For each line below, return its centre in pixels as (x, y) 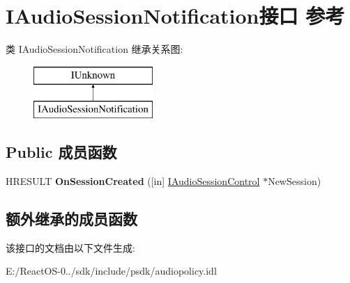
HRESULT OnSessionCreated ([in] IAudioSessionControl (133, 181)
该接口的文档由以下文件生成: (70, 247)
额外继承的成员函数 (71, 219)
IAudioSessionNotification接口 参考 (175, 16)
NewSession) (295, 181)
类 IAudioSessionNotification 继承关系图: (94, 49)
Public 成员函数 (61, 152)
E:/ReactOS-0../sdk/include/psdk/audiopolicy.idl (111, 271)
